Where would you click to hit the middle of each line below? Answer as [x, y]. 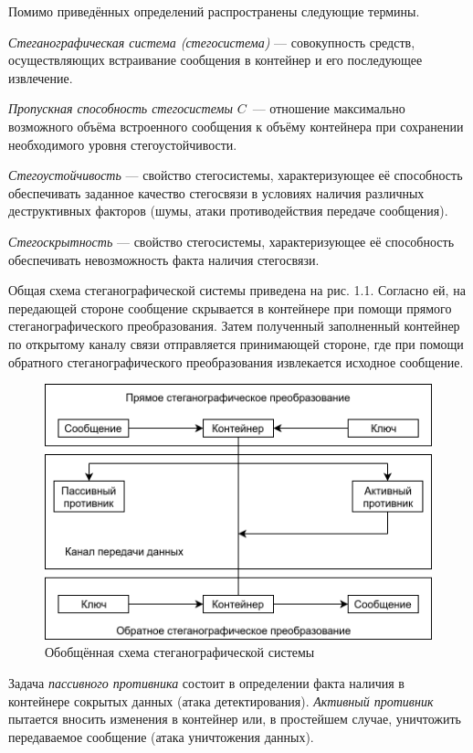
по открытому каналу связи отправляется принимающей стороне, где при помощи [236, 343]
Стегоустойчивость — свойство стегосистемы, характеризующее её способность [236, 175]
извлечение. [41, 77]
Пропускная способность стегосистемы [121, 108]
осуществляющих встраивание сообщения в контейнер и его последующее [215, 60]
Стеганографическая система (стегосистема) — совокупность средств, [212, 42]
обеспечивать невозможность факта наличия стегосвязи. [164, 259]
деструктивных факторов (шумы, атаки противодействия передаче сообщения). [228, 211]
